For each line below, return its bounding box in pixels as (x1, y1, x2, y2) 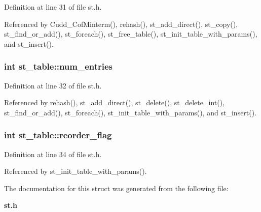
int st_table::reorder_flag (4, 129, 112, 141)
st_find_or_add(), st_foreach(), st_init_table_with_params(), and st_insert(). (4, 107, 257, 117)
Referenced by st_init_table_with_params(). (4, 166, 147, 176)
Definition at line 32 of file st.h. (4, 80, 102, 90)
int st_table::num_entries (4, 60, 113, 73)
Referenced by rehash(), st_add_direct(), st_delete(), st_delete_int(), (4, 97, 225, 108)
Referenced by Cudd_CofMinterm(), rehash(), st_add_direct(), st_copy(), (4, 18, 238, 29)
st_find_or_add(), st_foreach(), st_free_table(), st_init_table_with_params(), (4, 28, 257, 39)
